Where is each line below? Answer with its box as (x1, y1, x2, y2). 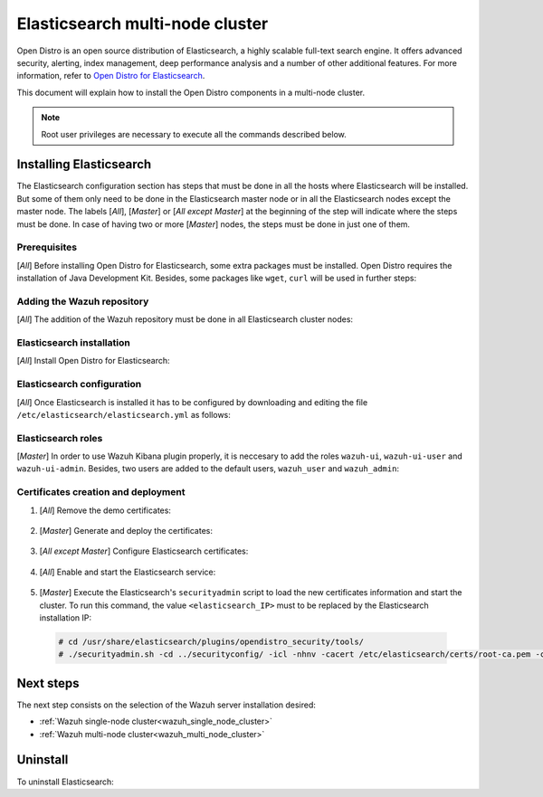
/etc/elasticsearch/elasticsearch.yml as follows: (16, 409, 231, 420)
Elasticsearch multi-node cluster (16, 14, 269, 33)
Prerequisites (16, 241, 77, 253)
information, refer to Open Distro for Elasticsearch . (16, 71, 205, 81)
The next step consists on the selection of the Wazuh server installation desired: (16, 699, 317, 710)
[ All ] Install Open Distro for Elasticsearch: (16, 356, 171, 366)
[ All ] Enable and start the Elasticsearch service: (39, 566, 216, 577)
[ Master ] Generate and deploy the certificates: (39, 525, 213, 536)
